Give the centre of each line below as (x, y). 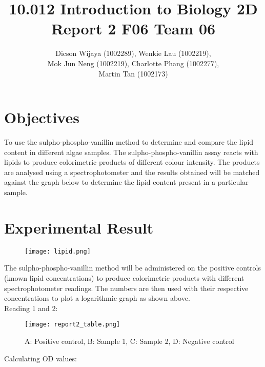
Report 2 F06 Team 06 (133, 28)
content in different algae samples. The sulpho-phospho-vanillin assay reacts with (131, 152)
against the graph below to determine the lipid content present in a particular (126, 182)
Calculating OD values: (40, 358)
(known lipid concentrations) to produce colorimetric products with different (124, 277)
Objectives (42, 117)
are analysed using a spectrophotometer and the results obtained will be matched (132, 172)
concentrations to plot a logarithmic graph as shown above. (97, 298)
